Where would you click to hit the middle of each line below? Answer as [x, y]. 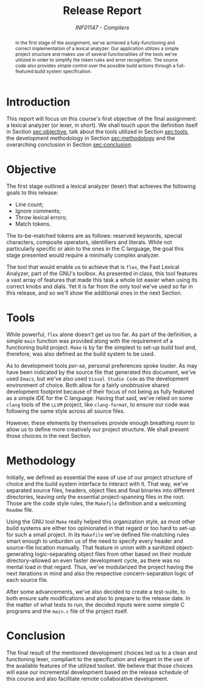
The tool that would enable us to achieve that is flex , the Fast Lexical [93, 267]
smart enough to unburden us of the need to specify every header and [95, 541]
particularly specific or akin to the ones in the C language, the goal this [95, 249]
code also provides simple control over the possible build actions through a [95, 66]
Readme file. [20, 510]
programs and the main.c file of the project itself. [67, 611]
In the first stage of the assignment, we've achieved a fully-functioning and [95, 42]
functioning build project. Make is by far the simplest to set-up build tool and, [101, 348]
